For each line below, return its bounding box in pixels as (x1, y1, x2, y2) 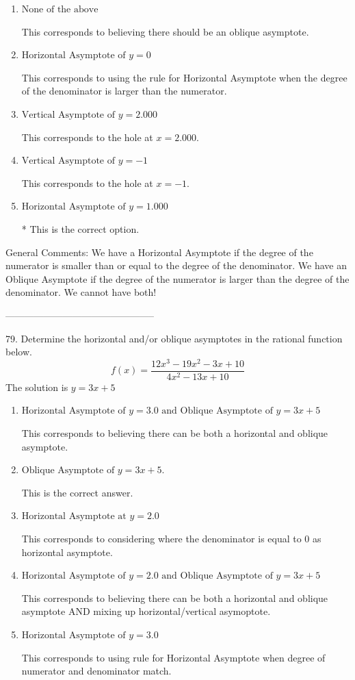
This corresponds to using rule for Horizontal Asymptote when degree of (21, 650, 326, 664)
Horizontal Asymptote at (21, 512, 127, 522)
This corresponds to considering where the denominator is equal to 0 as (21, 531, 321, 545)
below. (5, 344, 32, 359)
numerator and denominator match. (21, 664, 172, 678)
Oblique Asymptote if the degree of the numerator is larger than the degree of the (5, 271, 350, 286)
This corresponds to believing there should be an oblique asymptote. (21, 24, 309, 38)
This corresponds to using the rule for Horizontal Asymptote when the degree (21, 70, 347, 84)
